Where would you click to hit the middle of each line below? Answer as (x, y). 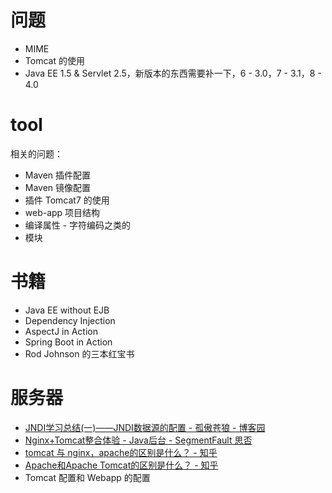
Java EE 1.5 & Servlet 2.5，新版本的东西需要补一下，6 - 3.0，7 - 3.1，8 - (173, 73)
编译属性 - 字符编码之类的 (78, 225)
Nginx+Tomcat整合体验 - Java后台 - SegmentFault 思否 (138, 440)
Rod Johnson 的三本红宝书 (79, 353)
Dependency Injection (70, 320)
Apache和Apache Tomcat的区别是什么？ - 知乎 (121, 465)
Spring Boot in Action (68, 342)
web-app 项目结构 (62, 212)
